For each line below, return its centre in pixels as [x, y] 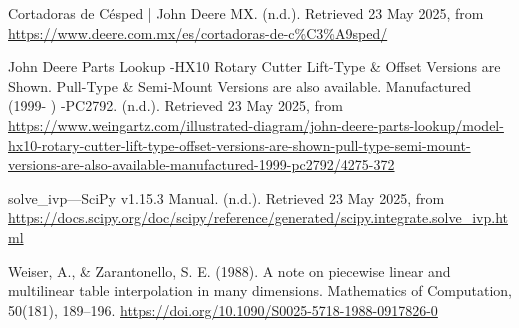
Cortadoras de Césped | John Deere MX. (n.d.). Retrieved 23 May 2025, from [246, 13]
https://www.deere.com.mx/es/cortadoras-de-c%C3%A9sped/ [198, 32]
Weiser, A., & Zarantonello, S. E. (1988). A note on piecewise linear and [229, 270]
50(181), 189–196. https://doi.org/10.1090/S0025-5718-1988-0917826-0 [223, 309]
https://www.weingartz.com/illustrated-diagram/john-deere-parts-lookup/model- [256, 124]
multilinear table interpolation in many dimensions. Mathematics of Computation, [260, 290]
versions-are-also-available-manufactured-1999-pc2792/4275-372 [201, 164]
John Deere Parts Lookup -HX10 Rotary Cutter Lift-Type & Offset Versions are [254, 66]
